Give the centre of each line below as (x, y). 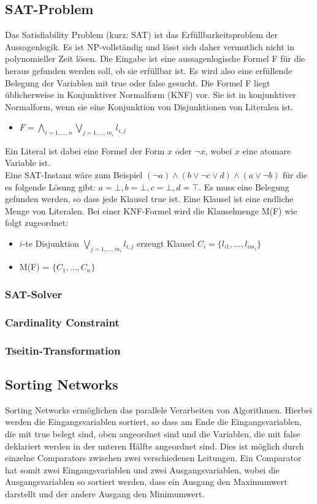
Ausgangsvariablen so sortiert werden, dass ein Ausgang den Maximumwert (146, 482)
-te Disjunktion (51, 243)
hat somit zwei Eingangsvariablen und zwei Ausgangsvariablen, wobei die (142, 469)
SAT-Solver (34, 294)
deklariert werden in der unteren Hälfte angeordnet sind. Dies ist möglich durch (155, 446)
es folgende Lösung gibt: (50, 186)
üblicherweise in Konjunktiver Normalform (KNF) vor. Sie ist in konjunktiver (151, 95)
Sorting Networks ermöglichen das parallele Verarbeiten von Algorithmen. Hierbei (158, 409)
